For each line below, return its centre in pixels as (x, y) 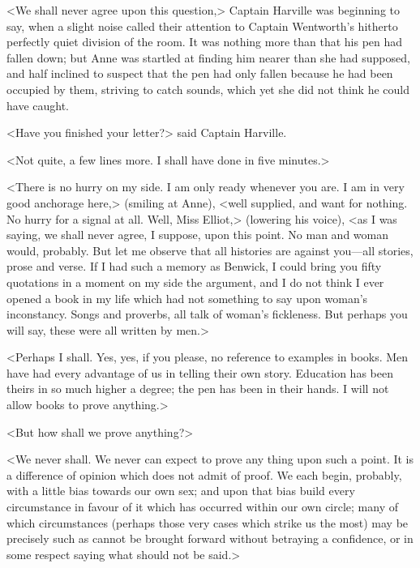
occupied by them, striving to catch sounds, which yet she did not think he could (208, 89)
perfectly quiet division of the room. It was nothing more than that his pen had (205, 42)
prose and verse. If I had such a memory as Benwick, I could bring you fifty (194, 266)
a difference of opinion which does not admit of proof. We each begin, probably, (204, 474)
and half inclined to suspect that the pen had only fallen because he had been (200, 73)
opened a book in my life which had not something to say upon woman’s (187, 298)
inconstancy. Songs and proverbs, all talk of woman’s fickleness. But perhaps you (207, 314)
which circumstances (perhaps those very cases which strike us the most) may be (208, 522)
